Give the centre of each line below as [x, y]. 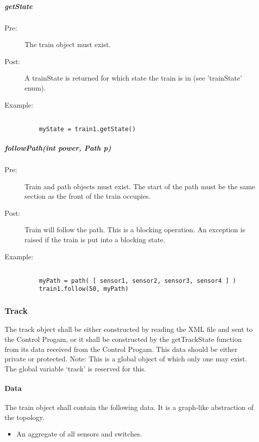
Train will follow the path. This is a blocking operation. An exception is [135, 230]
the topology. [25, 417]
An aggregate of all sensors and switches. [79, 434]
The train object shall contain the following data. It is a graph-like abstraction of [129, 407]
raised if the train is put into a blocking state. [95, 239]
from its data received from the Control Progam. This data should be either [121, 349]
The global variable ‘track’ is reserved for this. [75, 368]
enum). [35, 87]
